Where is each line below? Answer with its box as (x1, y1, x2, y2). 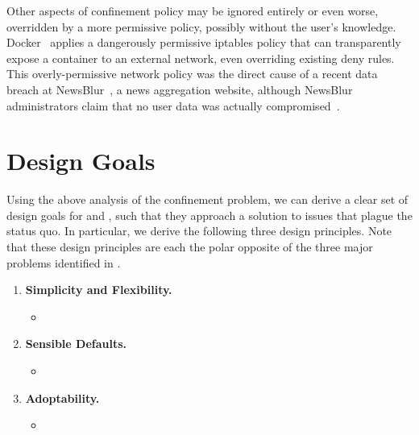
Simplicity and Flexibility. (25, 281, 172, 298)
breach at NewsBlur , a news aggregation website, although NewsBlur (6, 81, 353, 97)
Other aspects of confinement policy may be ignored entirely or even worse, (6, 2, 379, 19)
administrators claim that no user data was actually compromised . (6, 97, 340, 114)
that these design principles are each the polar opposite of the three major (6, 238, 373, 255)
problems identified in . (6, 254, 121, 271)
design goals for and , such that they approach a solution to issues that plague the (6, 206, 413, 223)
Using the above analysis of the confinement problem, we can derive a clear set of (6, 191, 409, 208)
